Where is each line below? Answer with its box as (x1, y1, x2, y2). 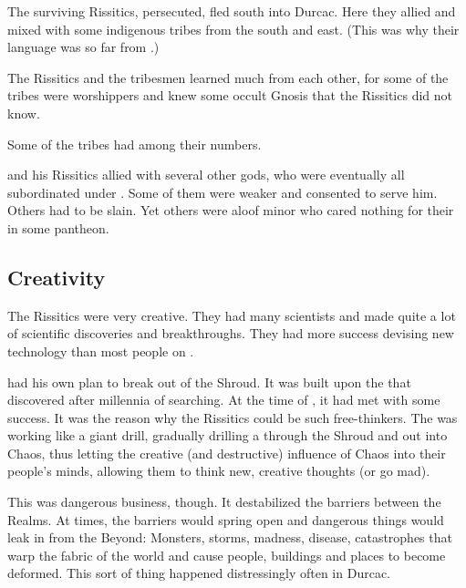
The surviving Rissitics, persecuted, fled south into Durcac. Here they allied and (7, 2, 456, 20)
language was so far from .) (7, 37, 160, 57)
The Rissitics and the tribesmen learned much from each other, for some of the (7, 67, 449, 87)
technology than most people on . (7, 341, 194, 360)
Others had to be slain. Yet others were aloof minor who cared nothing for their (7, 201, 454, 220)
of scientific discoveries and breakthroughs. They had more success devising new (7, 324, 454, 343)
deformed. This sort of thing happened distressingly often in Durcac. (7, 563, 390, 583)
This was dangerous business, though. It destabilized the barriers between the (7, 492, 441, 511)
